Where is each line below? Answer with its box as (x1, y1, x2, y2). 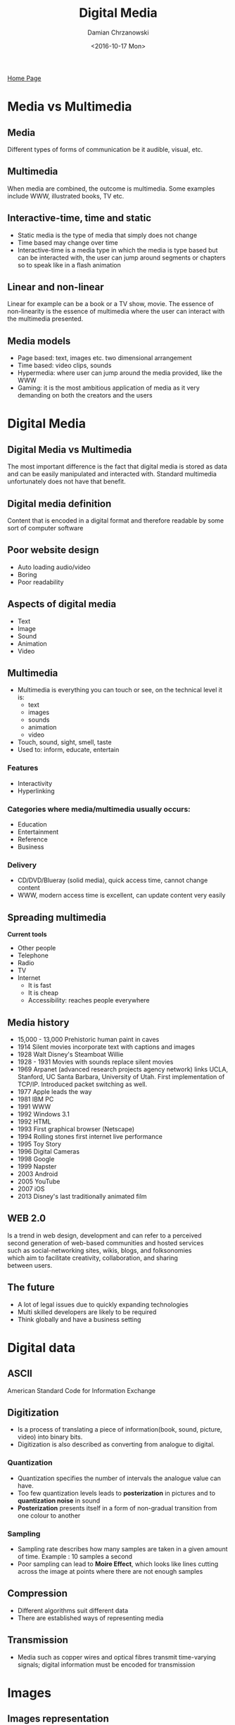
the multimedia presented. (7, 314, 84, 323)
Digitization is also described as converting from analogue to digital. (17, 1440, 215, 1449)
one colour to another (17, 1511, 81, 1520)
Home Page (7, 74, 42, 82)
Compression (7, 1588, 68, 1600)
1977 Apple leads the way (17, 1087, 92, 1095)
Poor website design (7, 544, 99, 556)
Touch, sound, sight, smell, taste (17, 738, 112, 746)
